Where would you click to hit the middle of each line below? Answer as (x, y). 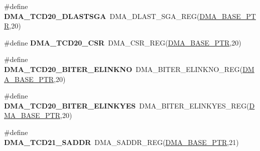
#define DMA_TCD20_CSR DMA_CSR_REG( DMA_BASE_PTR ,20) (123, 42)
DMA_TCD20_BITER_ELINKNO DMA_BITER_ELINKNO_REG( (123, 69)
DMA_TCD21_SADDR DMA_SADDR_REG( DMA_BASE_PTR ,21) (121, 142)
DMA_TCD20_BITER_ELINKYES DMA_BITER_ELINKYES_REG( (127, 105)
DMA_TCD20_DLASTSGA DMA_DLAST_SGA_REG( (102, 16)
